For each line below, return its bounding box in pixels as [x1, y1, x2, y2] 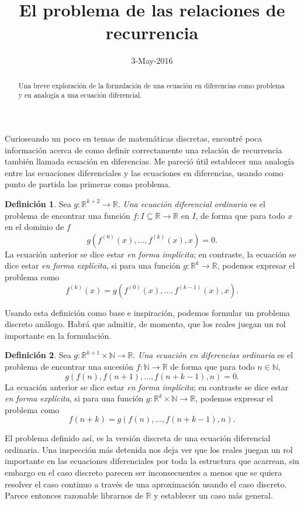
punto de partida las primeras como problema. [5, 178, 171, 190]
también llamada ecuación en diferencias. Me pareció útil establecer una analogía [5, 155, 295, 167]
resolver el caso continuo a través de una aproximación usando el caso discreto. [5, 477, 287, 490]
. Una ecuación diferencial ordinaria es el [118, 197, 265, 209]
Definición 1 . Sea [5, 197, 71, 209]
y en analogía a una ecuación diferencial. [18, 90, 142, 100]
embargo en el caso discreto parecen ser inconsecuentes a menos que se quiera [5, 466, 282, 479]
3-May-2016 [131, 54, 173, 67]
